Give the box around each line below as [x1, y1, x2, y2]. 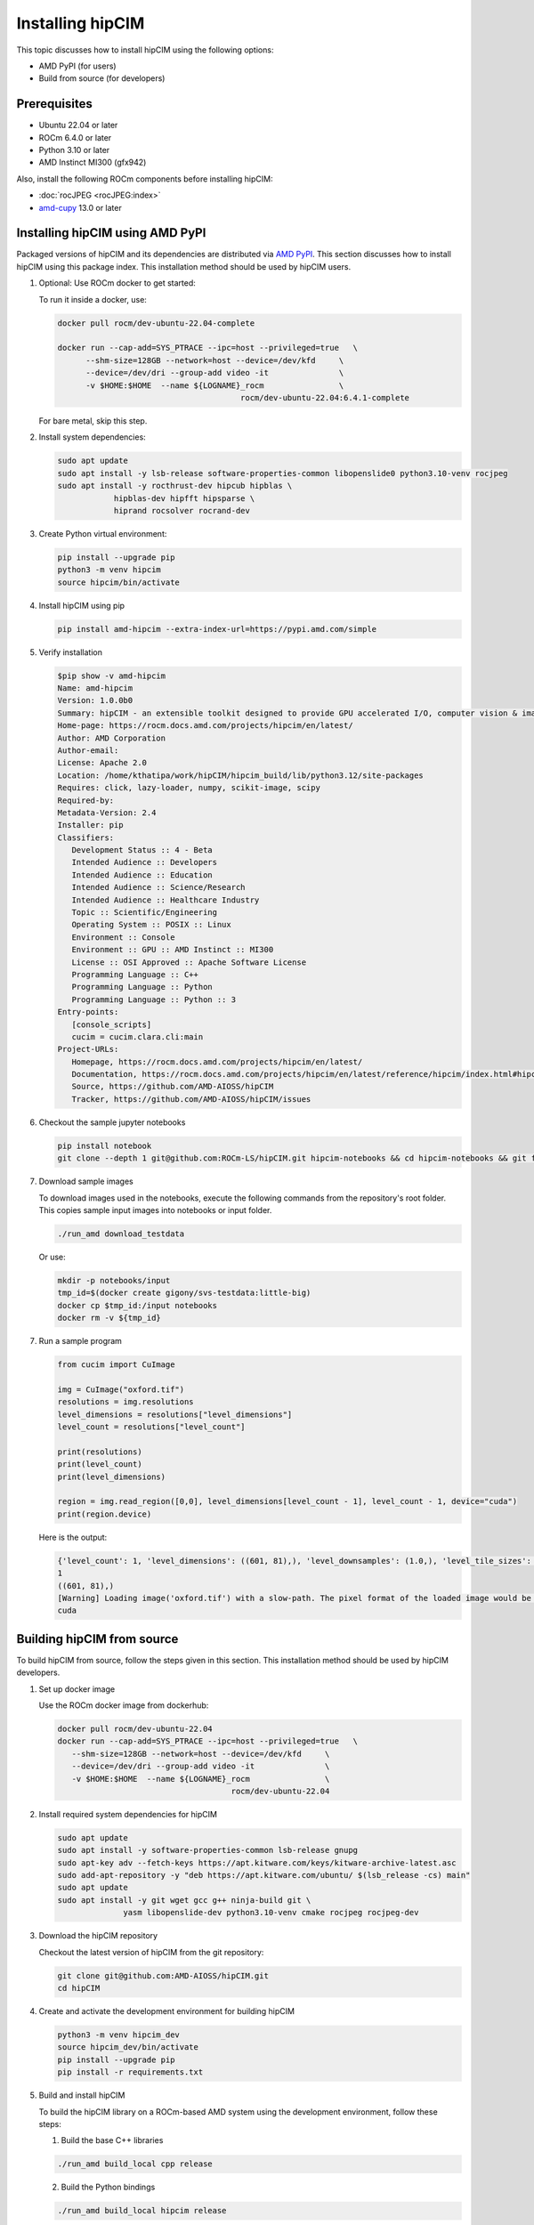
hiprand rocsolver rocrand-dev [113, 506, 251, 515]
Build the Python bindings [61, 2181, 156, 2193]
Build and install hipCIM [38, 2090, 125, 2100]
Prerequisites [16, 96, 93, 111]
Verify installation [38, 646, 102, 658]
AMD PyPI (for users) [38, 61, 117, 71]
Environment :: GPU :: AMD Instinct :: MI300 [71, 944, 274, 955]
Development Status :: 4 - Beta [71, 845, 213, 855]
